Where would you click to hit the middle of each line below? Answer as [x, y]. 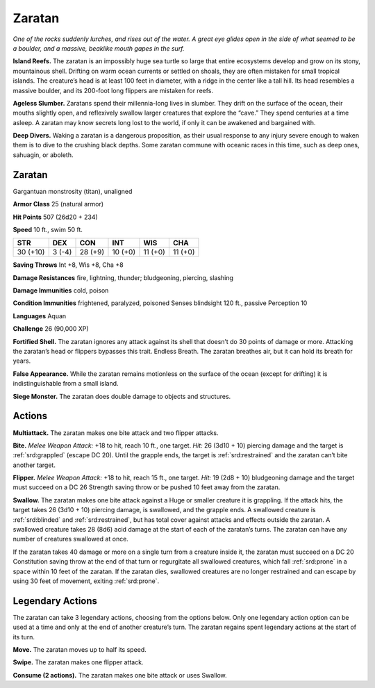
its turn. [24, 637]
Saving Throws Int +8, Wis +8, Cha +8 [68, 265]
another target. [34, 465]
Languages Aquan [40, 316]
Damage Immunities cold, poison [61, 290]
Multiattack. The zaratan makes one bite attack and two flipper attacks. [116, 433]
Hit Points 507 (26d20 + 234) [56, 217]
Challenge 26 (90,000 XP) [51, 329]
